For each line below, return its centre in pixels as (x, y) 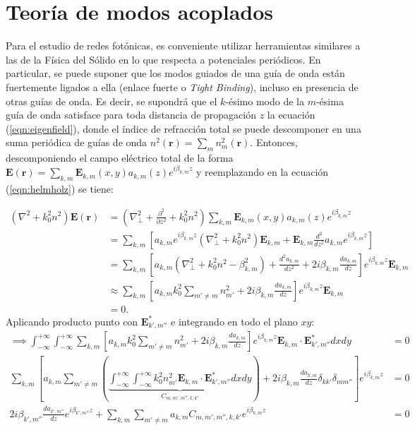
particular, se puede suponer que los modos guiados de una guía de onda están (175, 73)
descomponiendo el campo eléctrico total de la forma (120, 158)
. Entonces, (274, 142)
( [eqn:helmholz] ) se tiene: (60, 188)
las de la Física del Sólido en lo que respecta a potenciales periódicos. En (163, 59)
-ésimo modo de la (265, 101)
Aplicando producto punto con (72, 321)
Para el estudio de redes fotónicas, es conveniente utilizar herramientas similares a (183, 46)
